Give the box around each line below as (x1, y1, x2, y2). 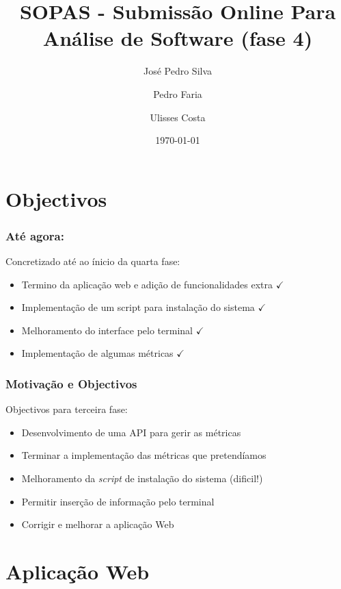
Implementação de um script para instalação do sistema (21, 300, 255, 314)
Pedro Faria (153, 86, 202, 101)
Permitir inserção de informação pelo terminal (21, 494, 215, 508)
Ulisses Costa (150, 110, 206, 124)
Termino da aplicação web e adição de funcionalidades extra (21, 277, 273, 291)
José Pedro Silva (143, 64, 213, 78)
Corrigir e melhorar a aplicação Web (21, 517, 174, 531)
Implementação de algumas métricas (21, 346, 174, 360)
